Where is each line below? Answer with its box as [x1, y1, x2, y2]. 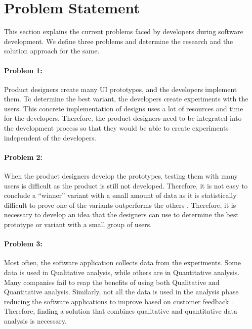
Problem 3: [4, 238, 42, 249]
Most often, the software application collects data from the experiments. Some [4, 257, 241, 268]
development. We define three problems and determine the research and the [4, 36, 233, 46]
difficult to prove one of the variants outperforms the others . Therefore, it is [4, 199, 236, 210]
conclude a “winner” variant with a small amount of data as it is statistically [4, 190, 237, 200]
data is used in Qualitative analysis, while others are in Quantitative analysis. [4, 267, 240, 278]
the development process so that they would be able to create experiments [4, 123, 229, 133]
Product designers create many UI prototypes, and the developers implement [4, 84, 237, 94]
